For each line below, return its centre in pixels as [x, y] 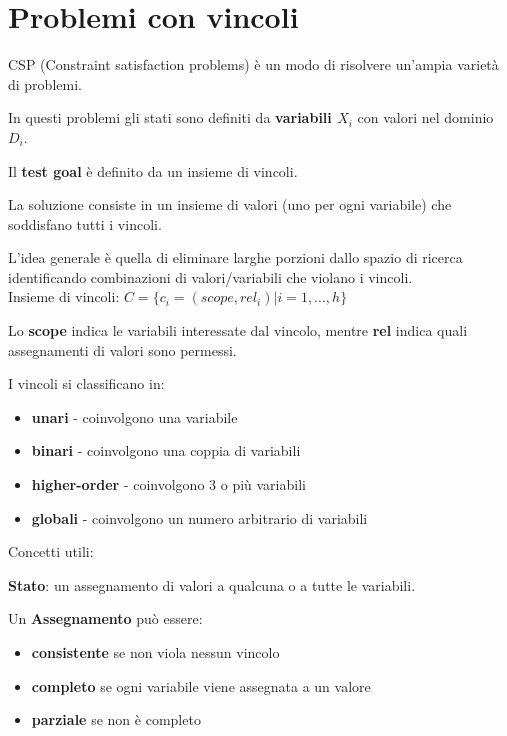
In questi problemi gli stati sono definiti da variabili [170, 117]
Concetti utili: [51, 551]
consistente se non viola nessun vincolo [155, 652]
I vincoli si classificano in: [86, 383]
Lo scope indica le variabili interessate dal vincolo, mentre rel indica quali [238, 330]
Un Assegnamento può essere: [105, 618]
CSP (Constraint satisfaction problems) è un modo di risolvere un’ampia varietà [253, 64]
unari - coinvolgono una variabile [134, 416]
